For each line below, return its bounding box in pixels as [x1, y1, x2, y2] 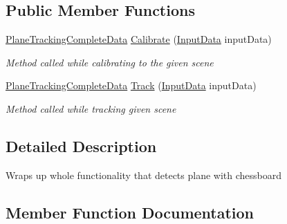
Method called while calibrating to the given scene [6, 55, 214, 69]
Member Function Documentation [6, 201, 254, 223]
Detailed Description [6, 135, 157, 156]
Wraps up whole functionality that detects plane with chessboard [6, 167, 282, 182]
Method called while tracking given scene [6, 101, 176, 115]
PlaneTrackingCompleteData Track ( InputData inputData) [6, 78, 257, 93]
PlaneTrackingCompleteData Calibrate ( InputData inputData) [6, 32, 272, 46]
